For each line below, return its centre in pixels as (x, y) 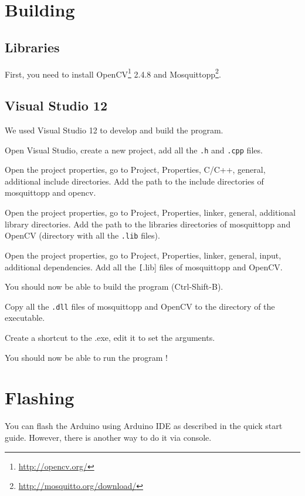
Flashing (40, 398)
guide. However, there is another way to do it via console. (108, 437)
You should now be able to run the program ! (86, 357)
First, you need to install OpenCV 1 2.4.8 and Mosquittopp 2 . (113, 73)
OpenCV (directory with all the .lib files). (82, 235)
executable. (25, 318)
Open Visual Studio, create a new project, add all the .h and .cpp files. (134, 150)
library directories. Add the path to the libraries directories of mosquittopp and (148, 224)
